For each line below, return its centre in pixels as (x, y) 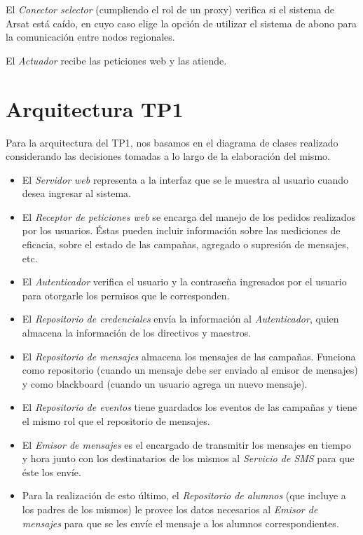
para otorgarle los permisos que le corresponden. (126, 295)
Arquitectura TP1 (95, 108)
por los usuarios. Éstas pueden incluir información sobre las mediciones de (181, 230)
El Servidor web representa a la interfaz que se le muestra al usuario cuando (185, 179)
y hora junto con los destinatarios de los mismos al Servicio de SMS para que (188, 458)
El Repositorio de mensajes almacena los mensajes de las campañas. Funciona (189, 356)
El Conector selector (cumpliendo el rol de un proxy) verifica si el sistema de (170, 9)
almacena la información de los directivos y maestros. (137, 333)
